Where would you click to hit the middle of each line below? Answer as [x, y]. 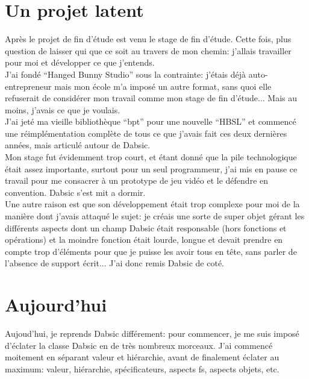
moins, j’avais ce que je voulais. [63, 109]
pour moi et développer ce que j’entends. [80, 62]
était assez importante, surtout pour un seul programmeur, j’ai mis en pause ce [151, 168]
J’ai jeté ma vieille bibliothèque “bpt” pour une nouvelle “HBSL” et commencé [151, 121]
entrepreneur [28, 86]
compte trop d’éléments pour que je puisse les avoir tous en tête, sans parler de [151, 251]
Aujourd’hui [56, 305]
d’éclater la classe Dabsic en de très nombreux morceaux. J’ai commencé [139, 345]
